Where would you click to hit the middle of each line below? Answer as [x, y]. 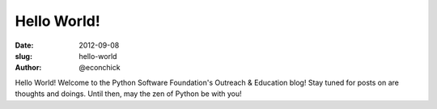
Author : [28, 68]
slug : [23, 56]
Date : [24, 45]
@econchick [100, 68]
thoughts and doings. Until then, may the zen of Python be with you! [128, 94]
